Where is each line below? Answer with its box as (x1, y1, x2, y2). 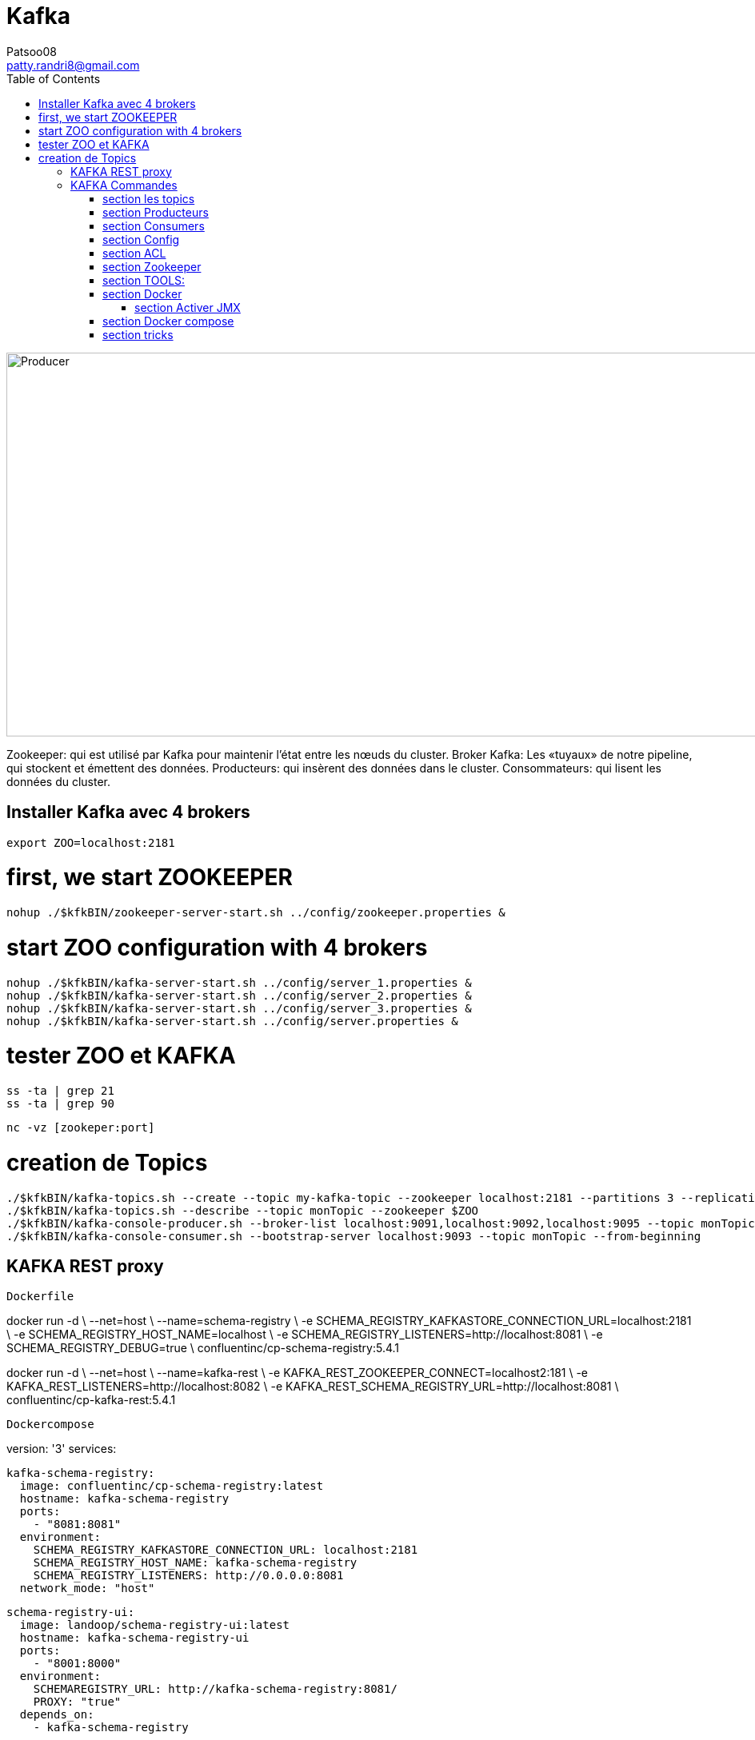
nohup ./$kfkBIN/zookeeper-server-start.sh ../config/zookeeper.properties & (6, 906, 505, 920)
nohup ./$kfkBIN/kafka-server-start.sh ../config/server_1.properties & (6, 976, 472, 989)
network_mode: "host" (19, 1582, 155, 1595)
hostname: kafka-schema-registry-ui (19, 1631, 250, 1645)
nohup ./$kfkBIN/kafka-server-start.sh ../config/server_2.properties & (6, 988, 472, 1002)
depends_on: (19, 1708, 94, 1722)
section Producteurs (102, 205, 209, 219)
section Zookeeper (102, 259, 202, 273)
